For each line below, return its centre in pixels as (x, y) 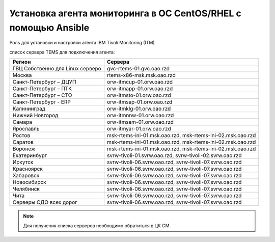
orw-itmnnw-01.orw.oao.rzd (141, 116)
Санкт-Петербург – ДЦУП (44, 82)
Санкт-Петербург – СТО (42, 95)
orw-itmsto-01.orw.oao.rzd (139, 95)
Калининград (29, 109)
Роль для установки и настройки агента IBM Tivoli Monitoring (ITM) (82, 43)
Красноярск (28, 169)
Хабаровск (26, 176)
